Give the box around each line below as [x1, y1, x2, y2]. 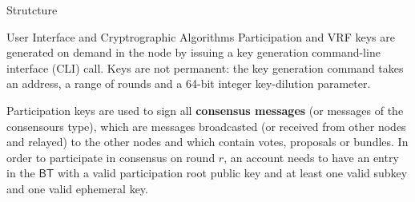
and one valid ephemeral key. [6, 180, 148, 196]
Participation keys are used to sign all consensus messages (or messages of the [6, 101, 404, 118]
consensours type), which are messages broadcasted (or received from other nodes [6, 117, 406, 134]
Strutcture [6, 2, 58, 18]
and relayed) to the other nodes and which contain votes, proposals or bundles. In [6, 133, 409, 150]
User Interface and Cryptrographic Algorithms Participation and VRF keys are [6, 28, 395, 45]
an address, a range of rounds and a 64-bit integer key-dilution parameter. [6, 75, 371, 92]
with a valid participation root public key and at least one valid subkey [58, 164, 408, 181]
